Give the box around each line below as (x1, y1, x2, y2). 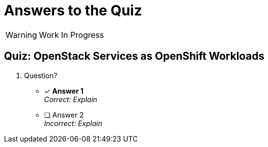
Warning (6, 29, 37, 40)
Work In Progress (39, 29, 104, 40)
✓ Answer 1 (44, 86, 84, 95)
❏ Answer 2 (44, 110, 84, 119)
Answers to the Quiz (4, 2, 142, 19)
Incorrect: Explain (44, 119, 102, 128)
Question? (24, 71, 58, 80)
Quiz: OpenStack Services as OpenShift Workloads (4, 50, 264, 63)
